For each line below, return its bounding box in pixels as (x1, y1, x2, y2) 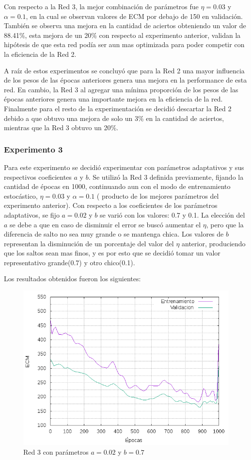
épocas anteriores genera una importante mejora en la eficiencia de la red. (4, 94, 223, 104)
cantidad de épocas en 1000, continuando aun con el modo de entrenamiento (4, 181, 231, 191)
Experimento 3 (4, 143, 63, 155)
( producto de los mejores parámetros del (96, 190, 219, 201)
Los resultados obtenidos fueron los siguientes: (4, 273, 141, 284)
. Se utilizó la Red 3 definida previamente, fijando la (88, 171, 244, 182)
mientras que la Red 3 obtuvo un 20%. (4, 122, 118, 133)
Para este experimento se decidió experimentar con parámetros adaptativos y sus (4, 162, 244, 172)
